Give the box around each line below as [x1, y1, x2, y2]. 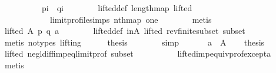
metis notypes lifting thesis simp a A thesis [4, 36, 265, 48]
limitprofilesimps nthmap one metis [49, 13, 212, 25]
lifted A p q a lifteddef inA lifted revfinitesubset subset [4, 25, 245, 37]
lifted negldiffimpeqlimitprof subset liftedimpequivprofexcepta [4, 47, 271, 60]
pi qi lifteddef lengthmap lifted [41, 2, 192, 13]
